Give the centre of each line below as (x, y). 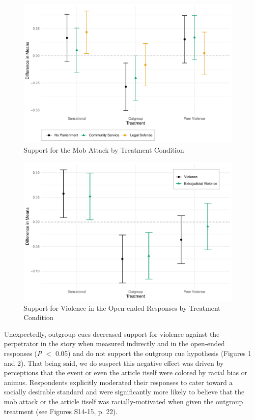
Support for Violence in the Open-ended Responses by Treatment (122, 307)
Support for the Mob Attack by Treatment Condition (104, 149)
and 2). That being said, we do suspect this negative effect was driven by (114, 363)
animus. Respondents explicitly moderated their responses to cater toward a (118, 382)
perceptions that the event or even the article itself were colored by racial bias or (126, 372)
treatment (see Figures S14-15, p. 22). (61, 411)
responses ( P (23, 353)
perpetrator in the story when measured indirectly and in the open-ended (114, 343)
